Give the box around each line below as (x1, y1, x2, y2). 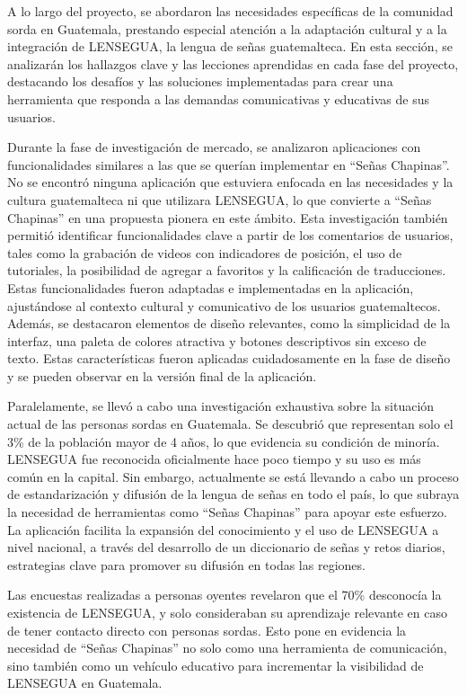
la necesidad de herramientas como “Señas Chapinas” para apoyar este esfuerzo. (7, 503, 447, 521)
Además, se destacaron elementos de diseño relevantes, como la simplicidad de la (7, 314, 451, 333)
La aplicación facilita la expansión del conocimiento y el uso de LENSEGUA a (7, 520, 439, 539)
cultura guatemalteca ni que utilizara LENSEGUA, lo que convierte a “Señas (7, 190, 432, 209)
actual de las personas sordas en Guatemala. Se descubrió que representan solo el (7, 414, 454, 433)
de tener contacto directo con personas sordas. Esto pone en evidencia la (7, 620, 407, 639)
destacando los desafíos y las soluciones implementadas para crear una (7, 72, 393, 91)
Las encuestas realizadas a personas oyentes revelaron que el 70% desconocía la (7, 585, 442, 604)
